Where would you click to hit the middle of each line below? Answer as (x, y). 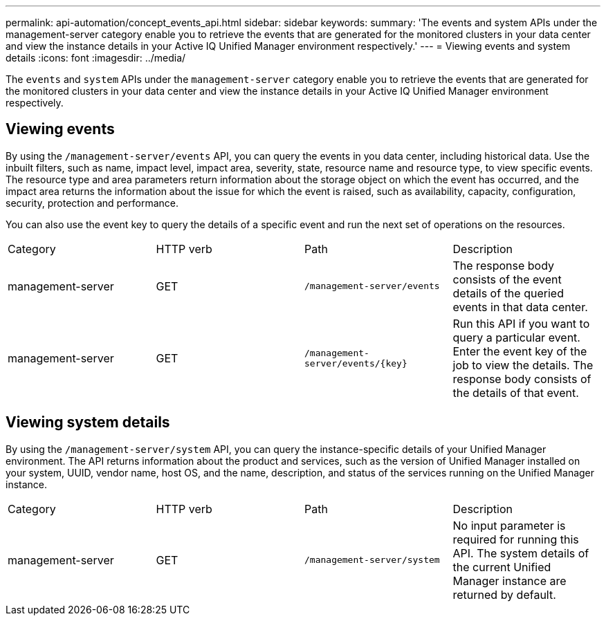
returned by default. (504, 594)
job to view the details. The (523, 365)
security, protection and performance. (92, 203)
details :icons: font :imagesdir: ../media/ (96, 58)
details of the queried (508, 293)
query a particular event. (516, 337)
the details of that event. (516, 392)
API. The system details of (521, 553)
